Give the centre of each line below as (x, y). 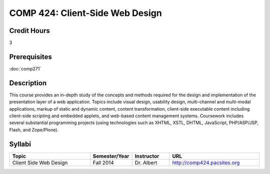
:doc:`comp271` (25, 69)
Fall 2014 (103, 163)
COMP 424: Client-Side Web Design (85, 13)
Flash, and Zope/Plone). (34, 130)
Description (28, 83)
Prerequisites (30, 57)
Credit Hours (29, 31)
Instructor (147, 156)
